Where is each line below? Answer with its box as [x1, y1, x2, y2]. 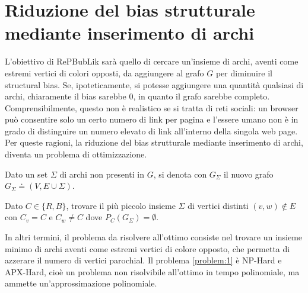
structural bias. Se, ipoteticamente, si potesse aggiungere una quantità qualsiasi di [5, 78, 304, 91]
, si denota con [153, 168, 207, 180]
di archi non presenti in [59, 168, 144, 180]
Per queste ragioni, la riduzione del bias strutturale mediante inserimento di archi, [5, 136, 303, 149]
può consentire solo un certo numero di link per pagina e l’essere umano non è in [5, 113, 299, 125]
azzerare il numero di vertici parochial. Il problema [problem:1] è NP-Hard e [5, 254, 282, 266]
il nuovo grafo [223, 168, 274, 180]
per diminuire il [215, 66, 272, 79]
